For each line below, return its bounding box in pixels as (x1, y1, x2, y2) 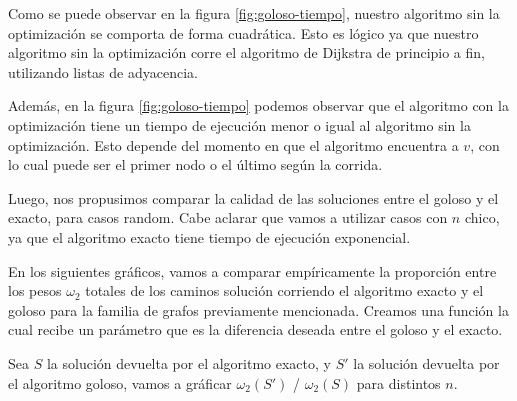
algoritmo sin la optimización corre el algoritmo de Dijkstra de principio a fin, (8, 42, 485, 63)
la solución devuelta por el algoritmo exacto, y (46, 352, 331, 373)
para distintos (356, 372, 441, 393)
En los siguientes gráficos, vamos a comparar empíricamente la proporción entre (8, 260, 497, 281)
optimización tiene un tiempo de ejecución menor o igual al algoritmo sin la (8, 114, 471, 135)
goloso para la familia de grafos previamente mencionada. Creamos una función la (8, 299, 509, 320)
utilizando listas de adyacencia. (8, 61, 198, 82)
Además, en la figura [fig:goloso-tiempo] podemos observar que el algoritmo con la (8, 95, 509, 116)
